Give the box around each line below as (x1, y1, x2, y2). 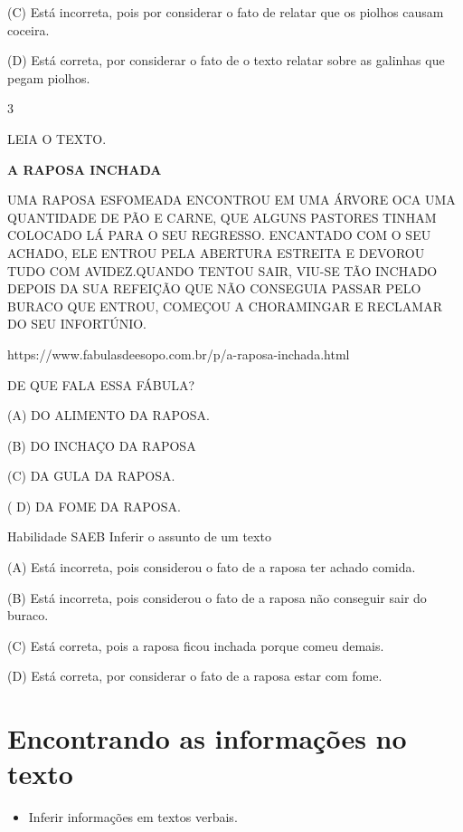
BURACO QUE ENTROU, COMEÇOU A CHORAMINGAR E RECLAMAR (7, 296, 442, 315)
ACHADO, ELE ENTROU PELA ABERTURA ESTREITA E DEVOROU (7, 243, 425, 262)
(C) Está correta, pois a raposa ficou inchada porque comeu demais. (7, 636, 384, 655)
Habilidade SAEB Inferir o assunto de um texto (7, 527, 271, 546)
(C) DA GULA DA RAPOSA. (7, 466, 175, 485)
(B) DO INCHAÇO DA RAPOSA (7, 435, 196, 454)
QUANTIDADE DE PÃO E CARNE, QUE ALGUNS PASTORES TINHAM (7, 207, 437, 226)
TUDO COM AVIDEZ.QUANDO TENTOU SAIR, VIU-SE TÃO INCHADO (7, 261, 438, 280)
